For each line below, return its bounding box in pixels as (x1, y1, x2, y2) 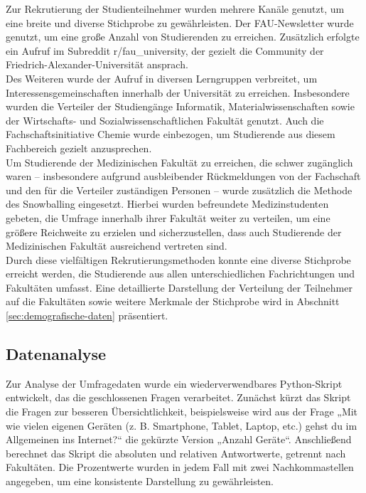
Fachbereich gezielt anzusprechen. (6, 140, 152, 155)
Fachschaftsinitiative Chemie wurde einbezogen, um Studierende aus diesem (6, 127, 335, 142)
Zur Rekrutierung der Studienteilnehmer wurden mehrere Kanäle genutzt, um (6, 1, 345, 16)
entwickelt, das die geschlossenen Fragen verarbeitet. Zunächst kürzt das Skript (6, 390, 351, 405)
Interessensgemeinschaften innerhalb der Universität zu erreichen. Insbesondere (6, 85, 350, 100)
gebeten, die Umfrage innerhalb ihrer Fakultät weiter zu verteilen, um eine (6, 210, 330, 225)
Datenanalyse (6, 343, 107, 365)
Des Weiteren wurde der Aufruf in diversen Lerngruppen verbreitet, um (6, 70, 318, 85)
